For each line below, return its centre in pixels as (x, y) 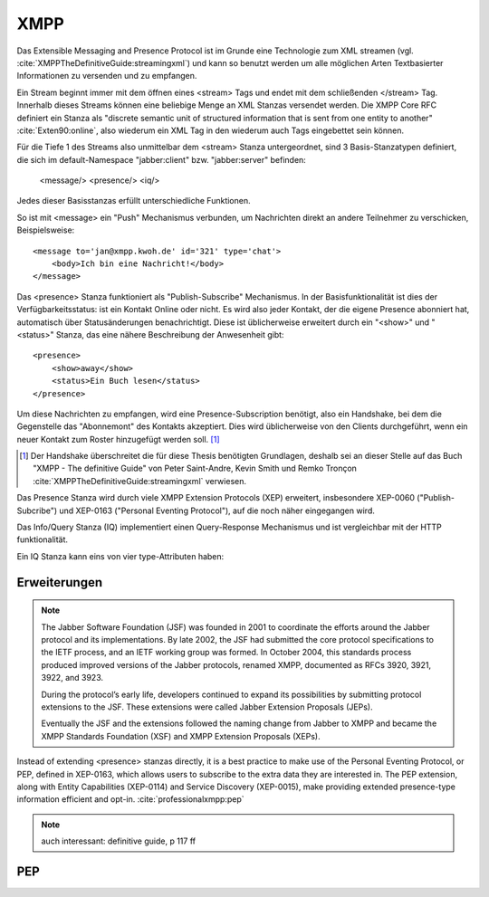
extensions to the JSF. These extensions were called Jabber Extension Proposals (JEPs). (207, 707)
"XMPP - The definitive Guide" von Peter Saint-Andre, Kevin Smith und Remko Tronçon (195, 468)
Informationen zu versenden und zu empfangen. (107, 76)
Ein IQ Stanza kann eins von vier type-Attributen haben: (120, 556)
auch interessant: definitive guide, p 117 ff (119, 841)
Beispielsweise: (46, 230)
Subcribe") (37, 511)
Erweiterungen (60, 582)
